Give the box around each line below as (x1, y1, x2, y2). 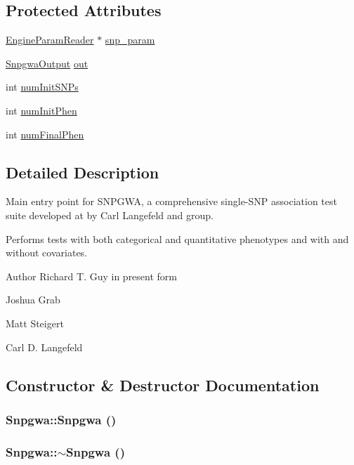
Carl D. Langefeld (6, 339, 83, 354)
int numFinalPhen (6, 126, 84, 141)
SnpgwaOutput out (6, 55, 88, 70)
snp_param (105, 32, 155, 47)
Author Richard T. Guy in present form (6, 268, 178, 283)
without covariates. (6, 245, 88, 260)
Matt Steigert (6, 315, 64, 330)
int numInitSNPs (6, 79, 79, 94)
